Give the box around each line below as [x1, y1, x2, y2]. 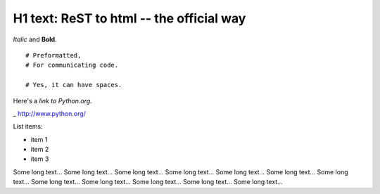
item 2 [30, 145, 49, 154]
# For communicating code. [25, 61, 119, 70]
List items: [13, 122, 43, 131]
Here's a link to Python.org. [13, 96, 93, 105]
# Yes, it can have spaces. [25, 81, 122, 89]
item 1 [30, 135, 48, 143]
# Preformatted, [25, 51, 82, 59]
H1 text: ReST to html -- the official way [13, 11, 246, 26]
